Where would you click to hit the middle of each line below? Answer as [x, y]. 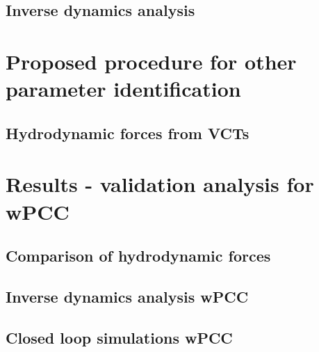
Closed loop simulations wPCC [119, 337]
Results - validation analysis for [160, 184]
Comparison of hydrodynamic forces [138, 256]
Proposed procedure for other [151, 61]
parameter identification [123, 89]
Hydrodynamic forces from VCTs [128, 133]
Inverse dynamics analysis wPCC [127, 296]
